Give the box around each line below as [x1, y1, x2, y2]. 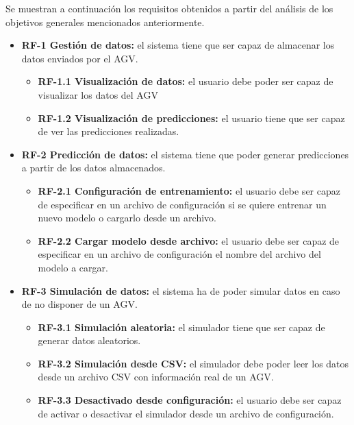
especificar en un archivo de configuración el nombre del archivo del [38, 247, 321, 261]
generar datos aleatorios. [38, 333, 141, 348]
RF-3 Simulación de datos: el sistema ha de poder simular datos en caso [21, 283, 340, 297]
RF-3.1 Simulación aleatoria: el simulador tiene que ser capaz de [38, 319, 325, 334]
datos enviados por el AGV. [21, 51, 138, 65]
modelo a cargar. [38, 260, 108, 274]
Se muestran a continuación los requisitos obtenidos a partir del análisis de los [5, 1, 333, 15]
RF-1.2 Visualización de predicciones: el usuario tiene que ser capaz [38, 110, 345, 125]
